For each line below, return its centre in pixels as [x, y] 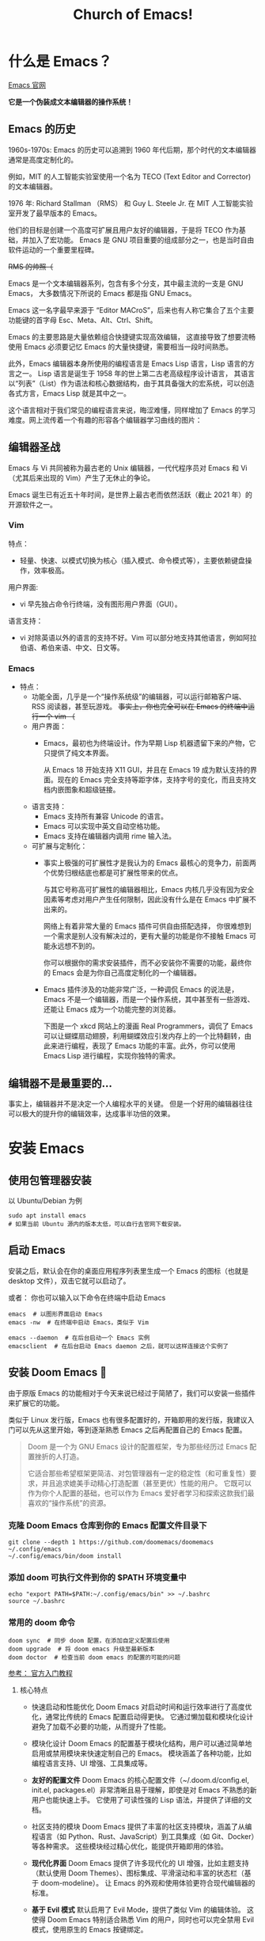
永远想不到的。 [75, 946]
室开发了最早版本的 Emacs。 [55, 213]
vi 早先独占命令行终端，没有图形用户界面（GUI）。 [100, 604]
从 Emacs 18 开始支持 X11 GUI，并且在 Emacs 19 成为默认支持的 [147, 770]
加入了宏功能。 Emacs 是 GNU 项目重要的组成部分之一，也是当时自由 [142, 240]
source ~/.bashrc [37, 1601]
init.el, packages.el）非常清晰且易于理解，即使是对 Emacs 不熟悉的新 [144, 1790]
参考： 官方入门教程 [40, 1673]
